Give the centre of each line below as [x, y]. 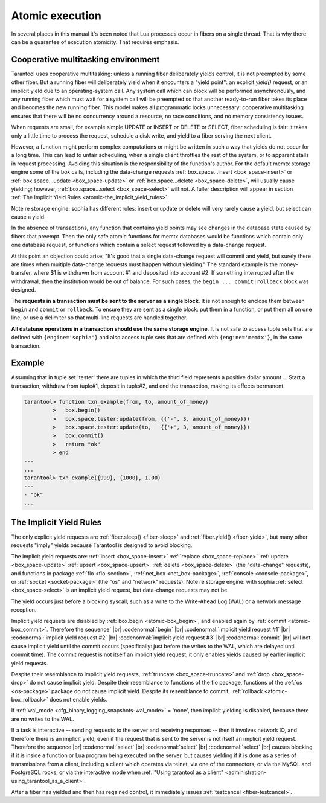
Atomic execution [56, 16]
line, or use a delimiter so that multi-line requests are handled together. [99, 318]
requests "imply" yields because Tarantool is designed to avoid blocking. [102, 545]
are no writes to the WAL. [43, 719]
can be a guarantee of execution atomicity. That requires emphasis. [95, 42]
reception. [24, 610]
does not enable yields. [78, 700]
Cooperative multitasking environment [85, 59]
